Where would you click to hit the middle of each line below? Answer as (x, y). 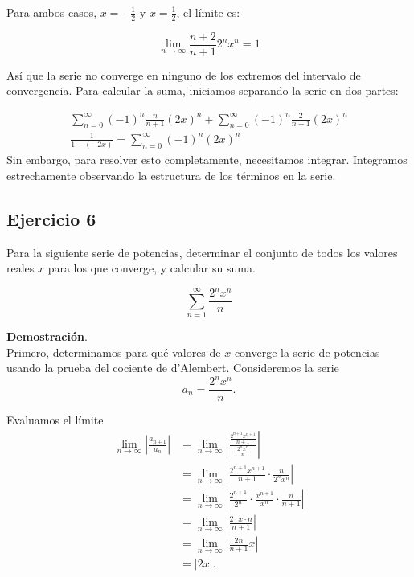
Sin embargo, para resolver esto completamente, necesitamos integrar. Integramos (207, 160)
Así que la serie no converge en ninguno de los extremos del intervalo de (184, 74)
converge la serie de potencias (307, 352)
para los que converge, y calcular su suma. (152, 268)
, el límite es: (208, 12)
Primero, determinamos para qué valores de (114, 352)
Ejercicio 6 (51, 218)
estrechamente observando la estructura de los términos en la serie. (171, 175)
